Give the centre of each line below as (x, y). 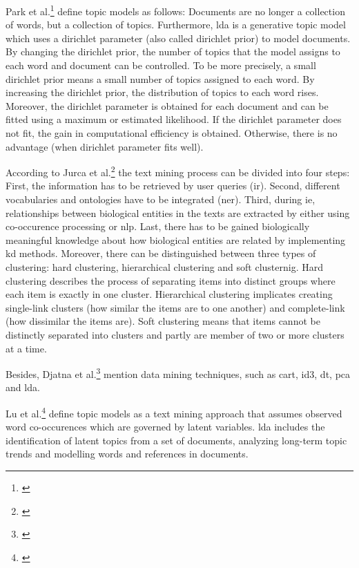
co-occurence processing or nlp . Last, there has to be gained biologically (158, 226)
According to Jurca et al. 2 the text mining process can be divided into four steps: (178, 171)
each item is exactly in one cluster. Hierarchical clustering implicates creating (169, 294)
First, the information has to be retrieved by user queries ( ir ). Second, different (173, 186)
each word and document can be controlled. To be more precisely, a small (161, 65)
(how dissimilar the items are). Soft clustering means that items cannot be (163, 321)
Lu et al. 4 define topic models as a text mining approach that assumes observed (174, 412)
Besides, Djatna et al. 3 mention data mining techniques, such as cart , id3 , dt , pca (178, 373)
